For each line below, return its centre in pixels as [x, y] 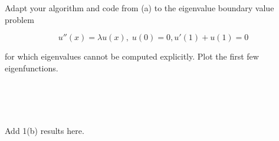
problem [19, 19]
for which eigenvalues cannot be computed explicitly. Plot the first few [132, 56]
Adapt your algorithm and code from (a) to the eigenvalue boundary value [139, 8]
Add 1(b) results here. [45, 131]
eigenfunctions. [32, 68]
